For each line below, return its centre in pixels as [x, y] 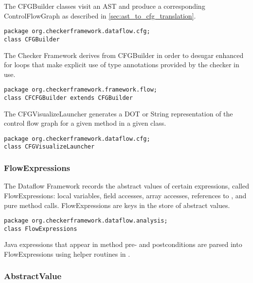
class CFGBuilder [32, 39]
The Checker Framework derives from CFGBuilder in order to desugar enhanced [124, 55]
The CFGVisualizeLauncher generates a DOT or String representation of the [118, 113]
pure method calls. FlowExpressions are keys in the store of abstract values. [117, 205]
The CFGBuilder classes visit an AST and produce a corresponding [105, 6]
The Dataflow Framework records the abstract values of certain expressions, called [126, 186]
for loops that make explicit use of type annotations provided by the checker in [122, 65]
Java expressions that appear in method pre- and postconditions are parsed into [123, 244]
